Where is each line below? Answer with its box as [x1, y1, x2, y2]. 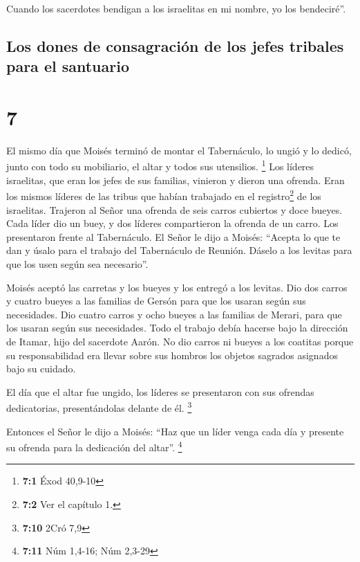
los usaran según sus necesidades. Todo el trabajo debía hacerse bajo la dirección [6, 320, 348, 335]
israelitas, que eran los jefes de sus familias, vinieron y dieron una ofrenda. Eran [6, 172, 345, 187]
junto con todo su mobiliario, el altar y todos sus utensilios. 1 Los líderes [6, 157, 314, 174]
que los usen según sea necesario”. [6, 256, 149, 271]
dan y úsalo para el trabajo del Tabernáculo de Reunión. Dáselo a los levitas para [6, 243, 352, 257]
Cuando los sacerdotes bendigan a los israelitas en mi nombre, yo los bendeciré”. [6, 1, 346, 15]
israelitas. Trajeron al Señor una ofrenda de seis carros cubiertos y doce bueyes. [6, 202, 343, 217]
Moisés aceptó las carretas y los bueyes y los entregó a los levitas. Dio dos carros [6, 280, 348, 294]
